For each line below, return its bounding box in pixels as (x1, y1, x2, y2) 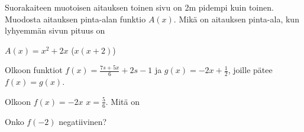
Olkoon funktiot (5, 64, 63, 76)
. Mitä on (105, 95, 140, 107)
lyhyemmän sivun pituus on (5, 24, 105, 37)
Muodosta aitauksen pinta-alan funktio (5, 12, 146, 25)
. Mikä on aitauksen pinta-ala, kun (173, 12, 299, 25)
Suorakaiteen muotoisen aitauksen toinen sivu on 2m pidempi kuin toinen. (5, 1, 274, 13)
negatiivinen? (59, 115, 107, 127)
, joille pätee (228, 64, 273, 76)
